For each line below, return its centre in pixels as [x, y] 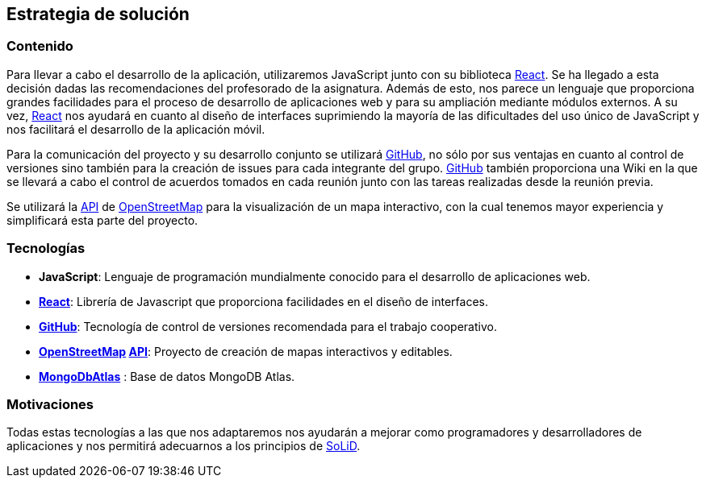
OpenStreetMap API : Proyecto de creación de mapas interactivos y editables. [246, 351]
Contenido [40, 46]
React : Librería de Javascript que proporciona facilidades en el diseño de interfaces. [264, 301]
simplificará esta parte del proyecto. [102, 220]
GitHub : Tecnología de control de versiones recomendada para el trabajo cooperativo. [268, 326]
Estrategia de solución [98, 14]
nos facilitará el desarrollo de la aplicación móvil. [136, 129]
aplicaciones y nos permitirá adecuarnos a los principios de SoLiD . [184, 446]
